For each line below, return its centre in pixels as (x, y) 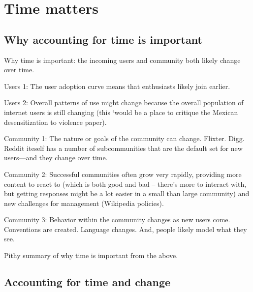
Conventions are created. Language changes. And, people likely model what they (126, 229)
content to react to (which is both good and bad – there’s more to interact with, (125, 184)
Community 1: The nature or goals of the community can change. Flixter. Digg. (124, 138)
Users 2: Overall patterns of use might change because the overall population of (124, 102)
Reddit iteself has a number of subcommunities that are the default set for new (123, 148)
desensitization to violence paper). (55, 122)
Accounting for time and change (87, 282)
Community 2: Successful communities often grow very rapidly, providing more (123, 174)
